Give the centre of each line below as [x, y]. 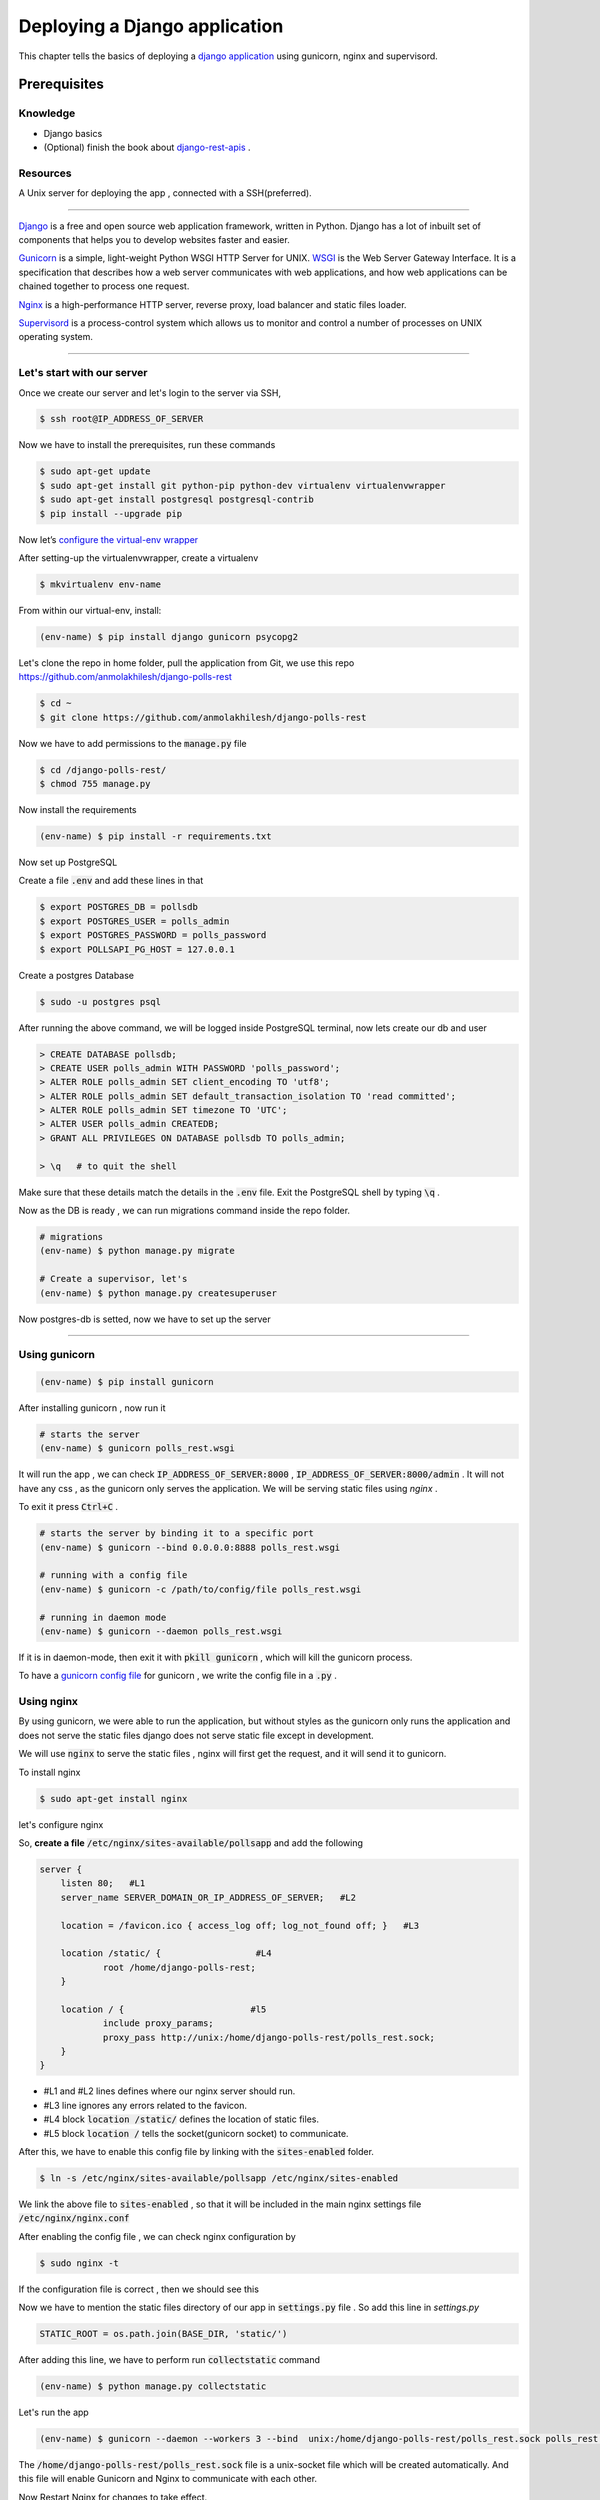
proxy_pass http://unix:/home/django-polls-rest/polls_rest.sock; [268, 2037]
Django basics [73, 133]
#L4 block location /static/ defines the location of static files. [181, 2119]
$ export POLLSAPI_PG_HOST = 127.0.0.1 [137, 949]
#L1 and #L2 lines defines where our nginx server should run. [169, 2091]
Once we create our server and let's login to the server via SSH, [150, 392]
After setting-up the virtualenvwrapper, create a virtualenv [138, 558]
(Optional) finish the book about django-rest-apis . [147, 147]
